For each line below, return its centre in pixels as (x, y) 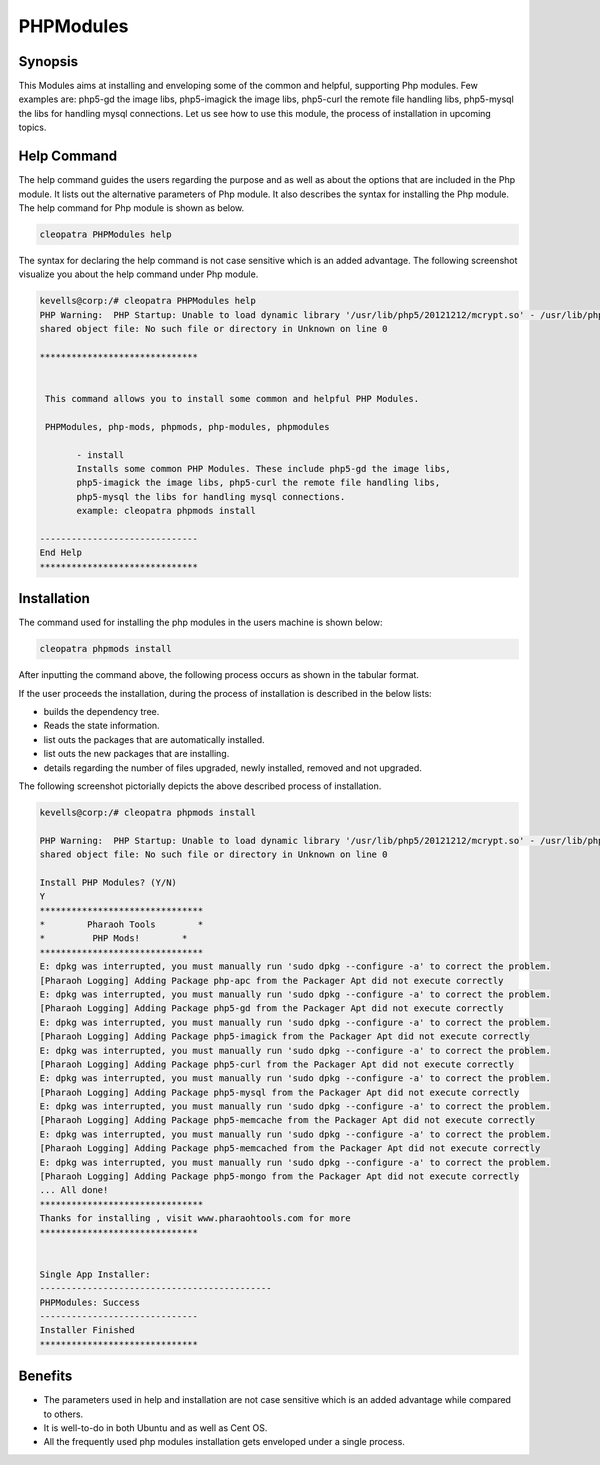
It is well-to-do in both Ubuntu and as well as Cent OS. (155, 1428)
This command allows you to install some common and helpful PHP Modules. (232, 398)
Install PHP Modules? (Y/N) (108, 882)
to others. (63, 1414)
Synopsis (48, 61)
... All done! (74, 1190)
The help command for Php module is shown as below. (131, 207)
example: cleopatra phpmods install (166, 511)
